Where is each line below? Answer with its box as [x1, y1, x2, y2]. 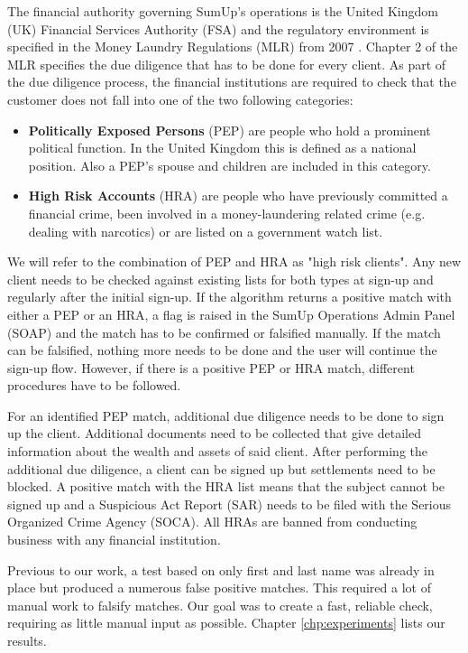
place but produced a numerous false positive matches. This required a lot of [7, 578, 431, 597]
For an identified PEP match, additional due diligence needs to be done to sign [7, 406, 445, 424]
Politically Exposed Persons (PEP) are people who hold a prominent [28, 120, 431, 139]
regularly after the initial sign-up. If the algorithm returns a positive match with [7, 287, 452, 306]
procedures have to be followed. [7, 376, 181, 395]
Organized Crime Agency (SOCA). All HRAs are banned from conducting [7, 512, 418, 531]
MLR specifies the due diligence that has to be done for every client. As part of [7, 54, 446, 73]
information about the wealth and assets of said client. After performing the [7, 442, 427, 461]
